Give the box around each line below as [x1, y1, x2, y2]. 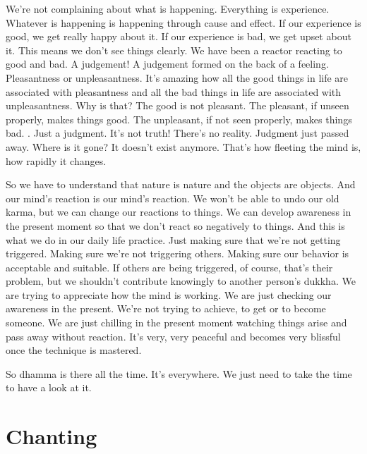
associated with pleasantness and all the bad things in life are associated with [6, 84, 342, 99]
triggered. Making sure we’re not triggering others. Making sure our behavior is [6, 246, 349, 261]
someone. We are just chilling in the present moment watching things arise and [6, 315, 347, 330]
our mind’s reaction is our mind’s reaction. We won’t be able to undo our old [6, 190, 339, 205]
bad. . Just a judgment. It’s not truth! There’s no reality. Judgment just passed [6, 125, 349, 140]
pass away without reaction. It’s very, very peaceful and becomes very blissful [6, 329, 341, 343]
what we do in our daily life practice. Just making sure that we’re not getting [6, 232, 341, 247]
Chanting [6, 422, 97, 450]
